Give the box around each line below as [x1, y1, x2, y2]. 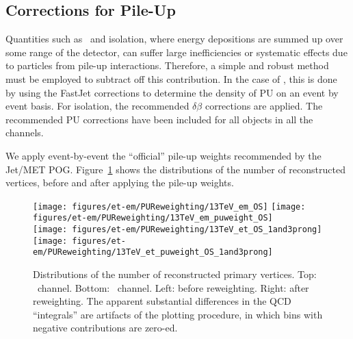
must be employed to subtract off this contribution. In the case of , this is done [5, 71, 337, 86]
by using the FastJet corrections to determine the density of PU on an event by [5, 85, 339, 99]
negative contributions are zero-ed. [33, 321, 178, 335]
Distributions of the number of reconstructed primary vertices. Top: [33, 267, 317, 281]
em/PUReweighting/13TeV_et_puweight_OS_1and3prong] [33, 247, 273, 258]
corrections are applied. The [205, 99, 323, 113]
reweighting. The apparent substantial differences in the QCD [33, 294, 291, 308]
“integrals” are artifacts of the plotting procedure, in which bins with [33, 307, 323, 321]
